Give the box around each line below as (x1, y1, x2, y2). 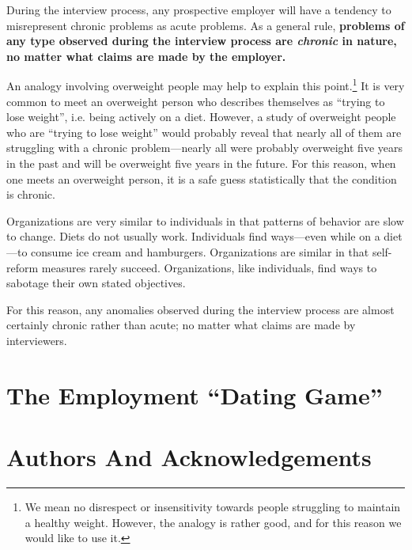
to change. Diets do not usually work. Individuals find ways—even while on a (6, 228, 380, 245)
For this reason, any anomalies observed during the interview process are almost (6, 301, 395, 317)
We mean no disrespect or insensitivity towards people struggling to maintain (25, 499, 401, 515)
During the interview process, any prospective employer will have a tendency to (6, 2, 391, 17)
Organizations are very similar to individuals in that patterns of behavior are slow (6, 212, 404, 229)
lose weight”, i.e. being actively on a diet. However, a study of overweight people (6, 108, 396, 125)
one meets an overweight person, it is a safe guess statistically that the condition (6, 170, 397, 187)
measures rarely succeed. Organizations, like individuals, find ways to (41, 259, 377, 275)
